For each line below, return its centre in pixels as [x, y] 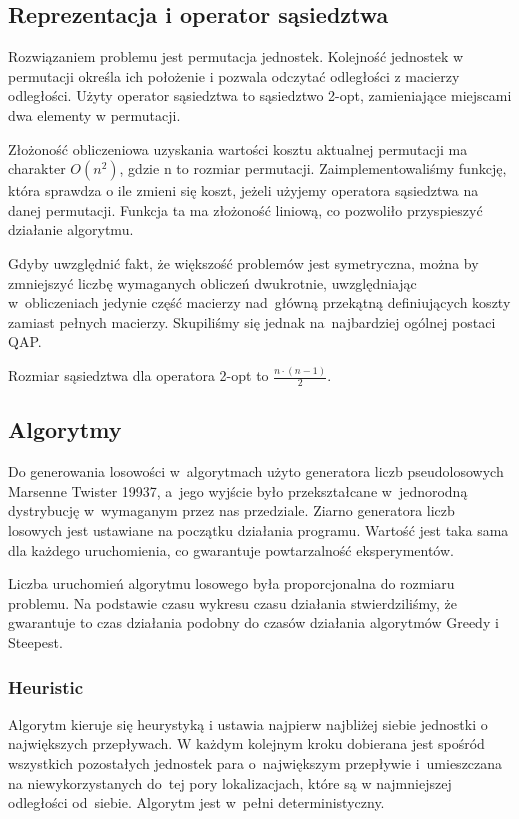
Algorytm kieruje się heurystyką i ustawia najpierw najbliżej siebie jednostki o [248, 723]
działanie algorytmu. [71, 229]
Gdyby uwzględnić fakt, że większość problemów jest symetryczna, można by [243, 262]
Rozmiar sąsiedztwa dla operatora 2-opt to [138, 375]
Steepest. [35, 642]
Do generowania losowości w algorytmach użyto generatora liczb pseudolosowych [256, 471]
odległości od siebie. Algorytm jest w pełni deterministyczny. [196, 802]
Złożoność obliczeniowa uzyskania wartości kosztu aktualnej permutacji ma [238, 148]
